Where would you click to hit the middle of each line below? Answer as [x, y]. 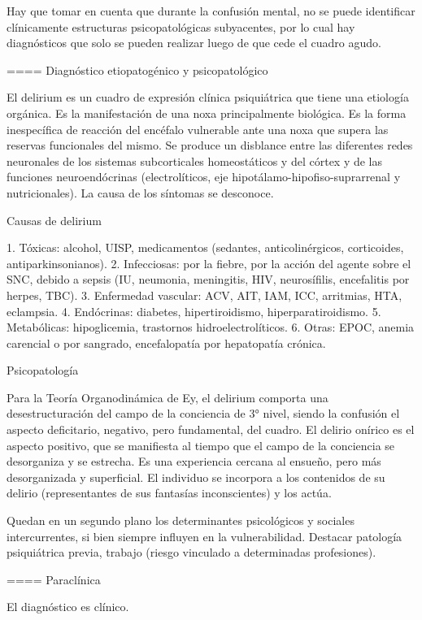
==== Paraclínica [54, 579]
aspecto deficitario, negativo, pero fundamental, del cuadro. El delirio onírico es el [211, 429]
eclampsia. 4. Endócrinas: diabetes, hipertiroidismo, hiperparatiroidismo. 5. [194, 311]
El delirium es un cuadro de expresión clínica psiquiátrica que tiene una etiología [208, 97]
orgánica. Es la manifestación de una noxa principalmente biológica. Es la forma [207, 113]
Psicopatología [43, 370]
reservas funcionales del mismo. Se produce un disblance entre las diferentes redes [210, 145]
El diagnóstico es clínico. [68, 607]
